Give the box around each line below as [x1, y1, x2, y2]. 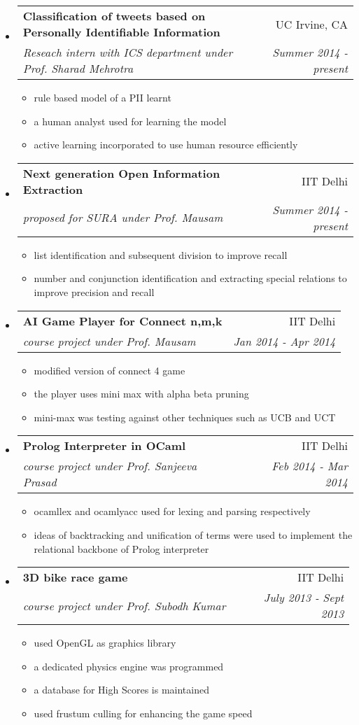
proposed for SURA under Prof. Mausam [22, 209, 223, 226]
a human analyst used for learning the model [34, 113, 227, 128]
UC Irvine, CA [275, 15, 348, 32]
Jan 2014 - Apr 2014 [233, 332, 336, 349]
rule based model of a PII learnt [34, 90, 171, 104]
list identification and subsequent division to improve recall [34, 247, 288, 262]
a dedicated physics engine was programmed [34, 659, 224, 673]
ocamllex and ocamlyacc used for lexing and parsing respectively [34, 504, 311, 519]
